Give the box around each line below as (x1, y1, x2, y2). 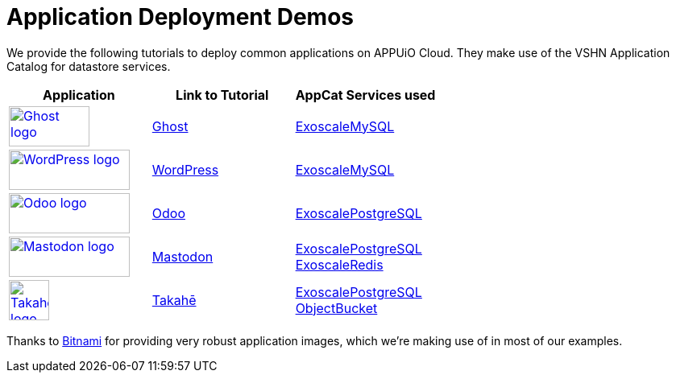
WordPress (151, 161, 219, 178)
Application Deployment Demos (6, 3, 354, 31)
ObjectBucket (295, 299, 378, 316)
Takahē (151, 291, 197, 308)
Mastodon (151, 248, 214, 265)
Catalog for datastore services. (6, 59, 171, 73)
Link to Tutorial (176, 86, 269, 103)
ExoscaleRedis (295, 256, 384, 273)
